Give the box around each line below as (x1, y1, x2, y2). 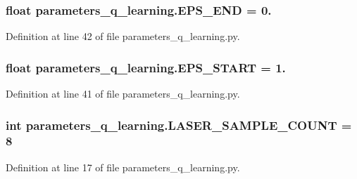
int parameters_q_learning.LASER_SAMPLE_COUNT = (6, 116, 352, 133)
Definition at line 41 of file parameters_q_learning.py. (6, 86, 240, 101)
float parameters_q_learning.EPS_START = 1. (6, 58, 286, 76)
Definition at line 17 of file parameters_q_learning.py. (6, 159, 240, 174)
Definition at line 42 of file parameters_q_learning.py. (6, 29, 240, 44)
